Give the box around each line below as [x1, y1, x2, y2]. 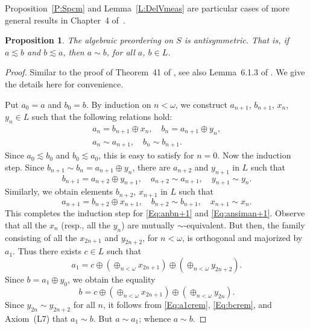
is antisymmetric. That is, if [184, 34, 289, 46]
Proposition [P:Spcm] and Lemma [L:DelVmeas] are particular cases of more [5, 2, 290, 14]
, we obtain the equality [68, 273, 156, 285]
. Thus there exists [13, 245, 81, 257]
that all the [5, 218, 47, 231]
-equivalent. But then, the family [183, 218, 305, 231]
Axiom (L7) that [5, 312, 68, 324]
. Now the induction [217, 149, 291, 161]
